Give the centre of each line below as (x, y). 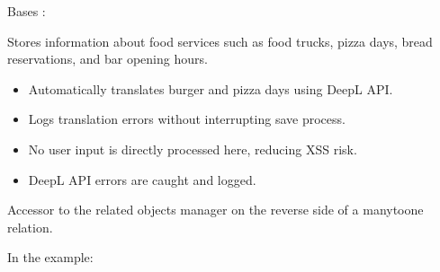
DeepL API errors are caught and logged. (142, 179)
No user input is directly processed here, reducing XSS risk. (193, 149)
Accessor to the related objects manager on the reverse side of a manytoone (216, 210)
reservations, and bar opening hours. (108, 59)
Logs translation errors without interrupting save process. (187, 119)
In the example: (50, 257)
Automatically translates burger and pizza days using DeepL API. (211, 88)
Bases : (27, 11)
